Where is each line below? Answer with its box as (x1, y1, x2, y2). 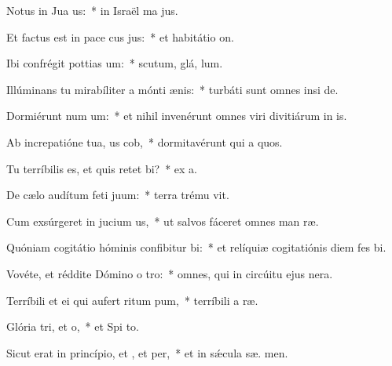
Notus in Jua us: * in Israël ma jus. (6, 2, 178, 18)
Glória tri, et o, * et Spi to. (6, 318, 139, 335)
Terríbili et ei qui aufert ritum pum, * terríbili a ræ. (6, 292, 258, 308)
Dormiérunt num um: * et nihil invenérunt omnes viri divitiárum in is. (6, 107, 347, 124)
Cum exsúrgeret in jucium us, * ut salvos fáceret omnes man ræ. (6, 212, 319, 229)
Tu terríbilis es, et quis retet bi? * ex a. (6, 160, 197, 176)
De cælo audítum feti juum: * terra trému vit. (6, 187, 229, 203)
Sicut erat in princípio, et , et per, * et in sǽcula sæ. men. (6, 344, 288, 361)
